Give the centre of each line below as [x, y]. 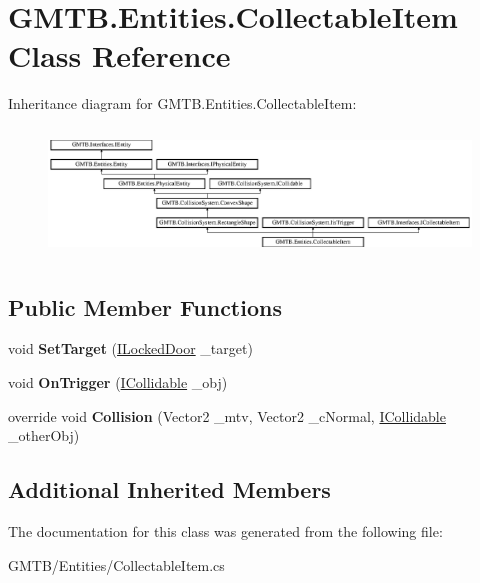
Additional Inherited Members [169, 489]
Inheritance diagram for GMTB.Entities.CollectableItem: [182, 103]
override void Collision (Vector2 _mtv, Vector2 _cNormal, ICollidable [227, 415]
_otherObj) [44, 435]
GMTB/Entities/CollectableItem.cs [116, 564]
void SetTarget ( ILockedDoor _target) [130, 348]
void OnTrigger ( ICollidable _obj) [118, 381]
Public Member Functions [145, 306]
